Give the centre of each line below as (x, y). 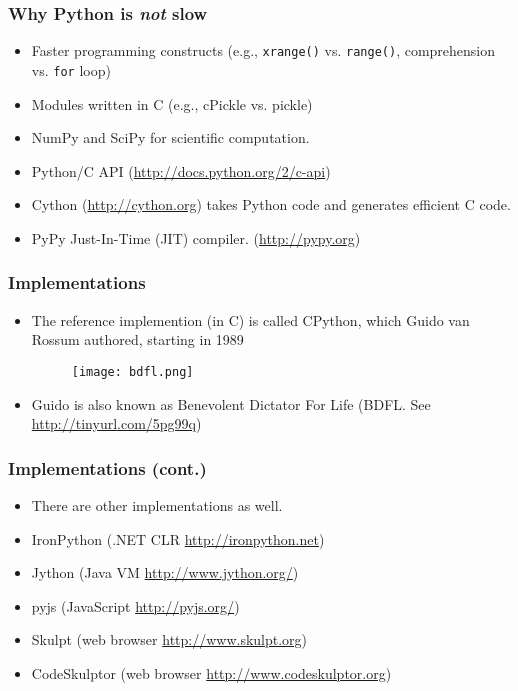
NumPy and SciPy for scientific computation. (170, 137)
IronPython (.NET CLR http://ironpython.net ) (178, 538)
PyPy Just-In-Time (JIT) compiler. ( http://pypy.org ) (196, 237)
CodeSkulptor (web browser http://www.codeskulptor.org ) (211, 672)
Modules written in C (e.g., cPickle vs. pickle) (172, 103)
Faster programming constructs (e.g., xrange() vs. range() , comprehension (263, 50)
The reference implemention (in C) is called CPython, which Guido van (250, 319)
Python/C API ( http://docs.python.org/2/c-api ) (181, 170)
